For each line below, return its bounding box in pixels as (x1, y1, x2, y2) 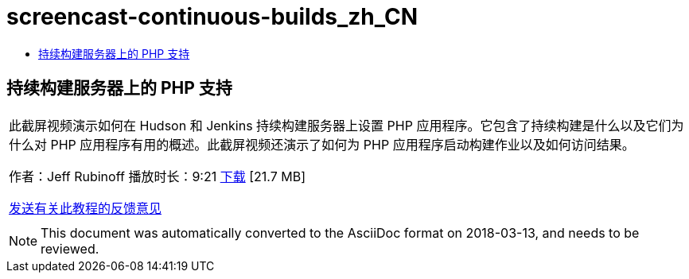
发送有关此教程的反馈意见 (9, 200, 162, 216)
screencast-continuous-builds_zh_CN (6, 3, 418, 30)
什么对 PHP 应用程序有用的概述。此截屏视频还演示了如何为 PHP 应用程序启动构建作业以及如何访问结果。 (9, 136, 635, 153)
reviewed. (41, 240, 99, 257)
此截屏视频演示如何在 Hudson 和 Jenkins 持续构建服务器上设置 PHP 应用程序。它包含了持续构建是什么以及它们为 (9, 117, 684, 134)
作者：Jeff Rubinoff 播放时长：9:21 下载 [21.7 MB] (9, 168, 306, 184)
